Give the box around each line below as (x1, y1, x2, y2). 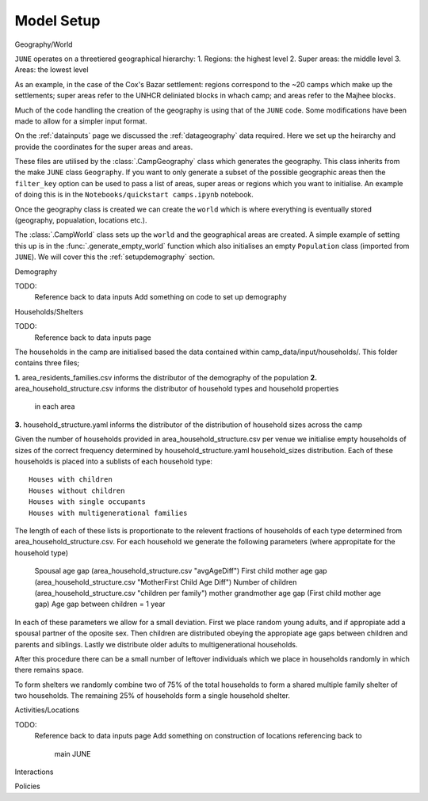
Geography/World (14, 40, 73, 49)
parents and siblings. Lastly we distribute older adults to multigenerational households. (14, 639, 298, 649)
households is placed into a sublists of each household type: (14, 456, 213, 467)
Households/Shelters (14, 307, 83, 316)
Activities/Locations (14, 705, 79, 715)
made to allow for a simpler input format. (14, 116, 147, 126)
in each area (34, 402, 75, 411)
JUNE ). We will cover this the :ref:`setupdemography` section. (14, 252, 216, 261)
